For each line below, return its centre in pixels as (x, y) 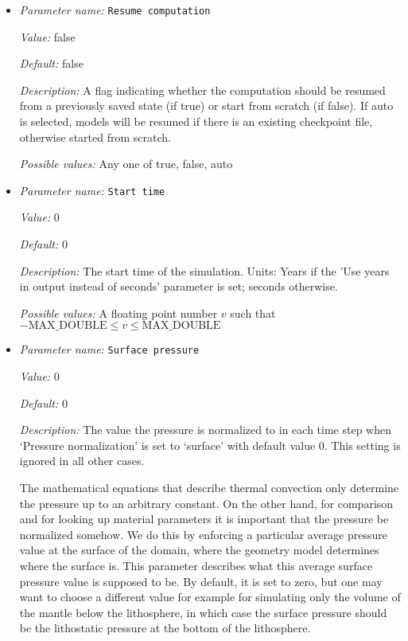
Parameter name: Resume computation (115, 10)
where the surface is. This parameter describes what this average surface (196, 566)
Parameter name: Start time (92, 190)
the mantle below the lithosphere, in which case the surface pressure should (203, 612)
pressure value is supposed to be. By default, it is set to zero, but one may (201, 581)
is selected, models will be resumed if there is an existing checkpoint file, (196, 121)
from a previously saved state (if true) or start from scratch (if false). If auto (206, 106)
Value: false (47, 36)
